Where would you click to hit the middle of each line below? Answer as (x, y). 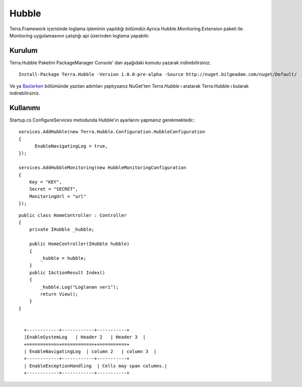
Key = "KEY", (45, 182)
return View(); (59, 294)
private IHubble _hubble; (62, 230)
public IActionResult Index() (67, 272)
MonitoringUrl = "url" (58, 196)
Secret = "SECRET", (54, 189)
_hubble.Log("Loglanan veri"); (79, 287)
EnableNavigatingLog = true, (71, 146)
